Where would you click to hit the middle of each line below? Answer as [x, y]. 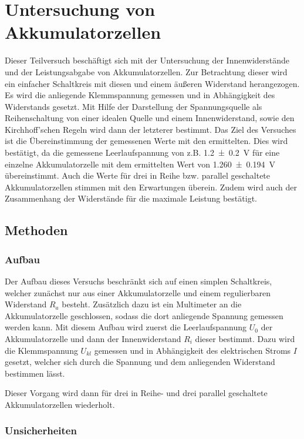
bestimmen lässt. [35, 373]
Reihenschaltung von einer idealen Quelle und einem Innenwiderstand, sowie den [150, 118]
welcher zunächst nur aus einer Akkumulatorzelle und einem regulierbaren [138, 292]
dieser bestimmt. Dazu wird [245, 339]
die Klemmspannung [41, 350]
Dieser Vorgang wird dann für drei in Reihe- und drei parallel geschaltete [136, 393]
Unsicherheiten [41, 430]
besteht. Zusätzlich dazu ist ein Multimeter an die [152, 304]
